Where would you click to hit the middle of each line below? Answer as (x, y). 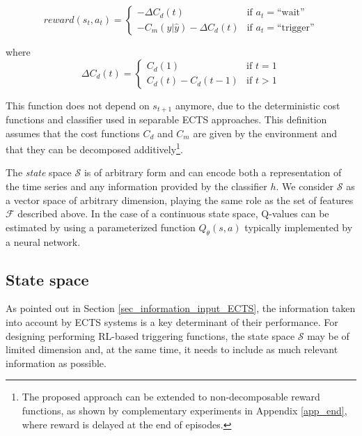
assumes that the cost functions (73, 133)
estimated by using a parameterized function (101, 227)
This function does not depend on (78, 105)
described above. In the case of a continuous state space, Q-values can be (173, 213)
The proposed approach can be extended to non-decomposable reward (171, 397)
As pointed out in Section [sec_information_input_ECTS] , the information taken (181, 308)
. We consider (305, 186)
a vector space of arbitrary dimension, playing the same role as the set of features (180, 200)
